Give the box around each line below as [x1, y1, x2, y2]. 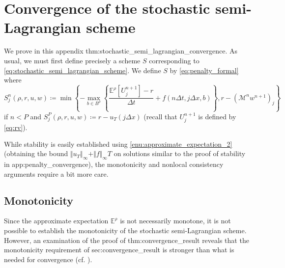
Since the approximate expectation [4, 215, 109, 226]
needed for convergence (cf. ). [4, 254, 92, 264]
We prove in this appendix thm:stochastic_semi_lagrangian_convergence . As [4, 46, 237, 56]
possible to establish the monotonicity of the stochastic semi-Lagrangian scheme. [4, 225, 247, 235]
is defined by [198, 111, 236, 121]
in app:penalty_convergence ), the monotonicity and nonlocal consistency [4, 159, 224, 169]
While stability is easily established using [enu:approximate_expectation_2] [4, 138, 232, 149]
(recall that [143, 111, 177, 121]
